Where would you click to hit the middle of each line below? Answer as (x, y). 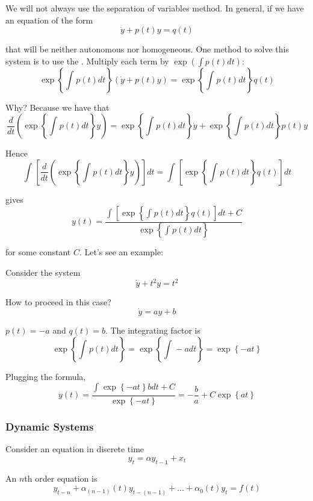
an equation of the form (49, 20)
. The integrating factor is (153, 330)
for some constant (38, 252)
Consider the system (43, 272)
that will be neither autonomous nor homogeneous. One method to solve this (147, 49)
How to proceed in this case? (58, 302)
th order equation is (61, 478)
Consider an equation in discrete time (75, 449)
